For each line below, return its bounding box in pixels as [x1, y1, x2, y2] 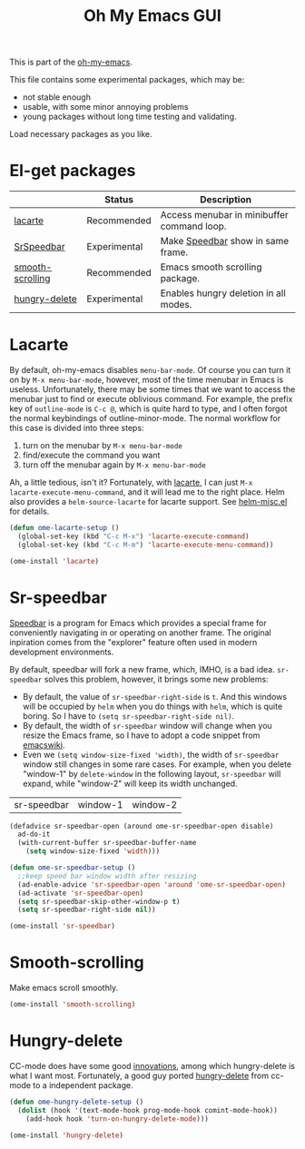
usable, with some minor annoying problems [22, 102, 189, 113]
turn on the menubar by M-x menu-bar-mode [22, 440, 183, 451]
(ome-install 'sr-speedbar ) [9, 922, 116, 931]
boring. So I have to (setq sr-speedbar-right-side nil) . [22, 710, 235, 722]
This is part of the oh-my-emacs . [9, 56, 133, 68]
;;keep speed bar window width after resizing [17, 871, 197, 880]
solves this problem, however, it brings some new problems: [44, 673, 270, 684]
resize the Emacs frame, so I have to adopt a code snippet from [22, 730, 261, 741]
